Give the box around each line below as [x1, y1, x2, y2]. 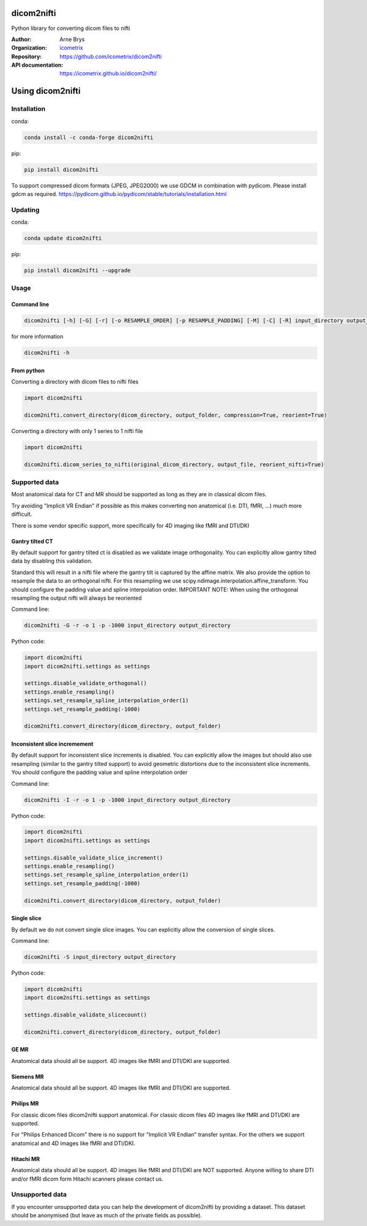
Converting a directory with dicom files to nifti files [11, 378, 139, 385]
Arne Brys [59, 36, 85, 43]
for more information [11, 333, 64, 340]
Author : [11, 36, 32, 43]
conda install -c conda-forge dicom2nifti [24, 134, 154, 141]
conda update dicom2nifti [24, 235, 102, 242]
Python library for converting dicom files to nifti [11, 25, 131, 32]
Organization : [11, 44, 47, 51]
